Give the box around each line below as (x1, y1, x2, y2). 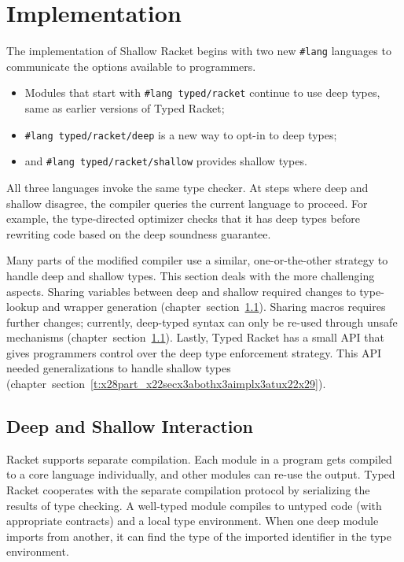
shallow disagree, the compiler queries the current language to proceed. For (6, 194, 368, 211)
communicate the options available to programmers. (6, 57, 256, 74)
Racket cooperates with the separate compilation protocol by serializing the (6, 482, 370, 498)
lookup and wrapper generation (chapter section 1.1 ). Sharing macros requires (6, 298, 386, 315)
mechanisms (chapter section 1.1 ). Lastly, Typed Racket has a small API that (6, 329, 384, 346)
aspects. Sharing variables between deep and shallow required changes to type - (6, 283, 384, 299)
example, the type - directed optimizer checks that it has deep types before (6, 210, 360, 227)
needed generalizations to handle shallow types (6, 360, 231, 376)
